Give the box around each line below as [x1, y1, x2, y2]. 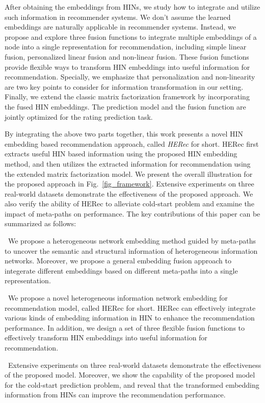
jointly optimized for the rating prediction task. [5, 111, 153, 122]
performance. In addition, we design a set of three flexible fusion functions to [5, 322, 245, 333]
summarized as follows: [5, 218, 76, 229]
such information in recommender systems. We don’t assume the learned [5, 11, 231, 22]
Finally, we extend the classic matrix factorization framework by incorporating [5, 91, 250, 102]
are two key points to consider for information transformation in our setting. [5, 81, 244, 92]
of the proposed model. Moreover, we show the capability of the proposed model [5, 369, 255, 380]
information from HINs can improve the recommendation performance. [5, 389, 226, 400]
